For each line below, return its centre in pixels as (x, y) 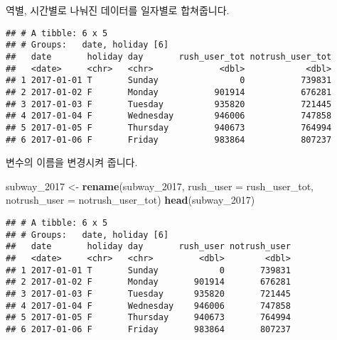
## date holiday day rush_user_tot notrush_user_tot (169, 56)
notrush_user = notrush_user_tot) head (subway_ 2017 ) (130, 200)
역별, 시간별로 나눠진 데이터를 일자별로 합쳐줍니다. (118, 10)
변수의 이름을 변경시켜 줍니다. (72, 162)
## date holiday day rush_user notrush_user (148, 247)
